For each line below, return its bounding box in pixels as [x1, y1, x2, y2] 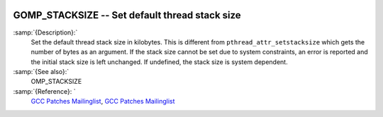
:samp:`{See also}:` [13, 68, 70, 76]
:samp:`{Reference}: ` [13, 87, 76, 95]
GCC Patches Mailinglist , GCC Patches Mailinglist [30, 97, 175, 106]
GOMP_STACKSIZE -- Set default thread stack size [13, 9, 241, 21]
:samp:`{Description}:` [13, 28, 78, 37]
